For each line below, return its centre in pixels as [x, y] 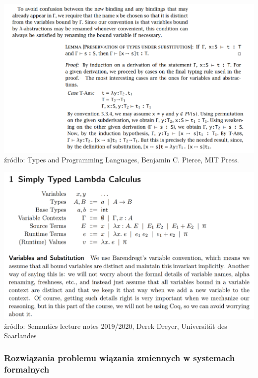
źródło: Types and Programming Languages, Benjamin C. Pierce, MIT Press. [122, 160]
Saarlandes [20, 336]
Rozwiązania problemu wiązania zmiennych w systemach [120, 357]
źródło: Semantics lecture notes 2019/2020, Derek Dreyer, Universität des [116, 326]
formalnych [27, 369]
